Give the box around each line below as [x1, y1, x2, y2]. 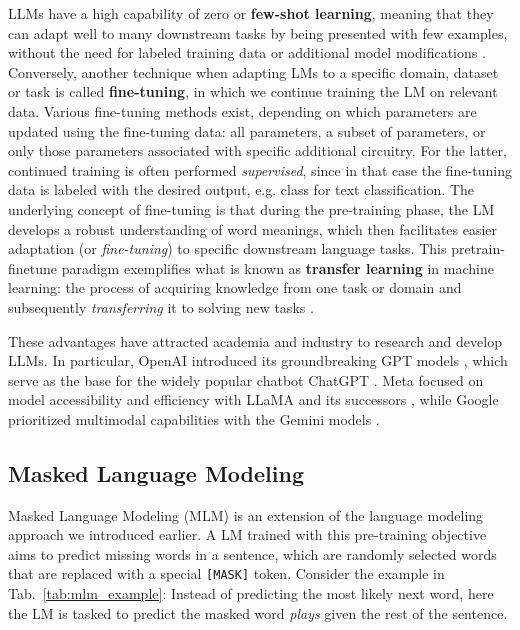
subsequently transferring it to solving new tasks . [8, 296, 314, 317]
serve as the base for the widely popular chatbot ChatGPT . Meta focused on [8, 369, 484, 390]
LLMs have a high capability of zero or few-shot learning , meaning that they [8, 3, 494, 23]
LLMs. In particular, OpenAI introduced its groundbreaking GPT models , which [8, 350, 508, 371]
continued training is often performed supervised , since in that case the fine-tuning [8, 159, 512, 180]
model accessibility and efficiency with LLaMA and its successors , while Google [8, 389, 499, 410]
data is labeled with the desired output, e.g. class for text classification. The [8, 179, 475, 200]
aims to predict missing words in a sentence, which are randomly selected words [8, 543, 497, 564]
